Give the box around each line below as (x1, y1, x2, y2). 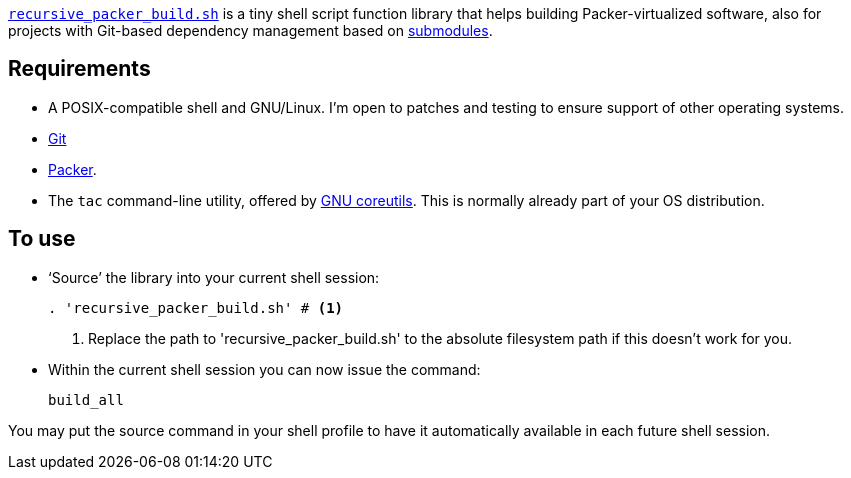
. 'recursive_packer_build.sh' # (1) (48, 299, 344, 316)
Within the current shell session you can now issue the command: (48, 360, 481, 378)
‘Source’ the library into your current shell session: (48, 268, 380, 286)
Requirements (8, 56, 151, 82)
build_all (48, 391, 124, 408)
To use (8, 226, 76, 252)
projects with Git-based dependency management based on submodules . (8, 22, 493, 39)
